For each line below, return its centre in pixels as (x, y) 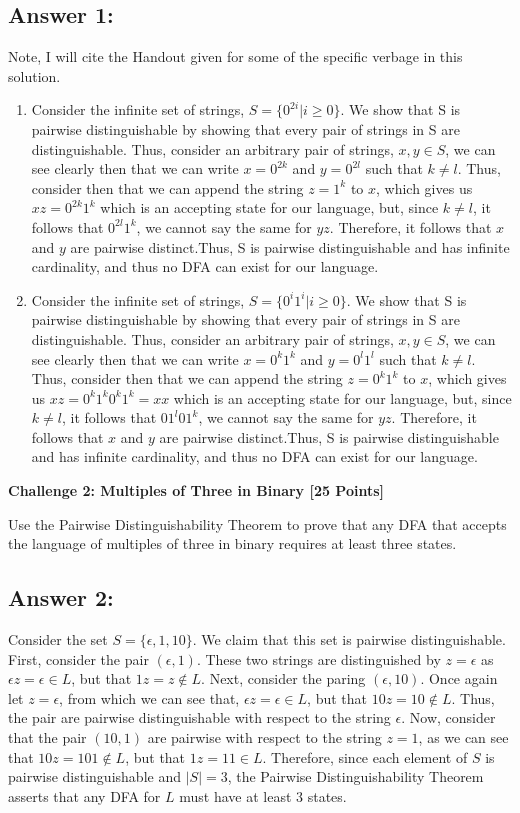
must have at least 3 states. (263, 795)
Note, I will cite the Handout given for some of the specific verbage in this (235, 56)
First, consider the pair (78, 658)
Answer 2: (61, 597)
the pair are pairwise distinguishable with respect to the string (199, 717)
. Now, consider (448, 717)
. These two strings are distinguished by (318, 658)
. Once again (459, 678)
